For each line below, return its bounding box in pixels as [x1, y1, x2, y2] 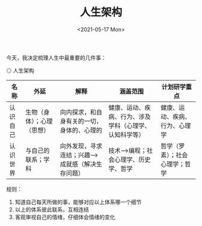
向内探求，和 [60, 108, 97, 116]
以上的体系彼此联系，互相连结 [14, 206, 89, 213]
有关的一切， [66, 117, 103, 125]
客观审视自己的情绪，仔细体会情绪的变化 [14, 213, 115, 221]
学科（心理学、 [108, 121, 151, 130]
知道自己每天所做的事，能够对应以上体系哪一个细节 [14, 198, 142, 206]
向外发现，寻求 [60, 142, 103, 150]
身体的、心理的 [60, 126, 103, 134]
